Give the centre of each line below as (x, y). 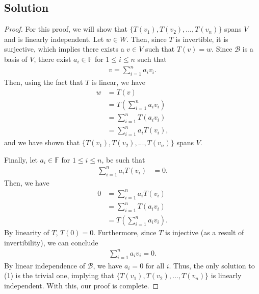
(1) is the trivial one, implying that (59, 275)
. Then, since (147, 39)
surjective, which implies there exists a (64, 49)
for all (155, 265)
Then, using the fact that (44, 82)
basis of (16, 59)
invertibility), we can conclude (51, 242)
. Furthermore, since (125, 232)
